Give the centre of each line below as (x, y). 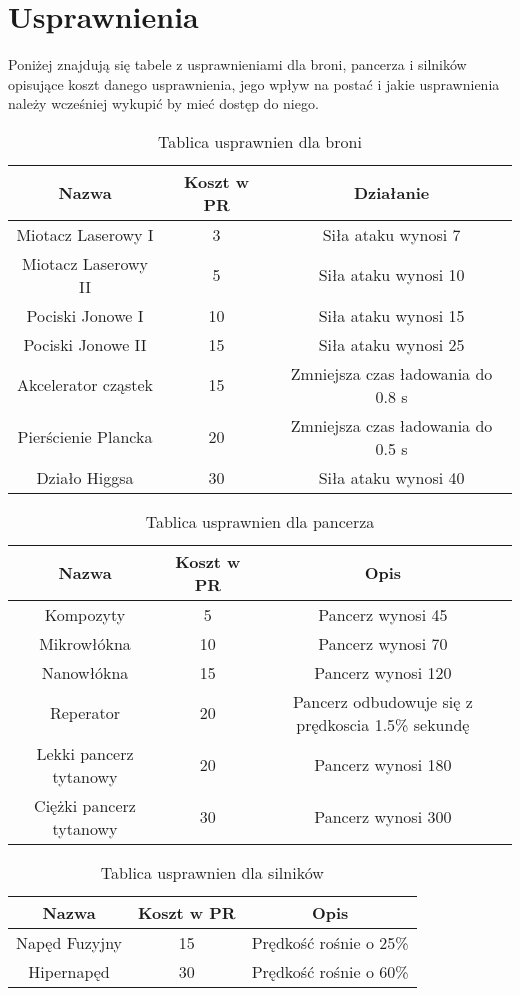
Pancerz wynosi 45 (383, 614)
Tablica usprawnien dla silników (212, 872)
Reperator (85, 713)
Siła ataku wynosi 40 (391, 477)
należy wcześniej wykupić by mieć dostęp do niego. (163, 103)
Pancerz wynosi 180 (383, 765)
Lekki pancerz (85, 753)
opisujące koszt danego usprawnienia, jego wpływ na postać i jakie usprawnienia (254, 83)
